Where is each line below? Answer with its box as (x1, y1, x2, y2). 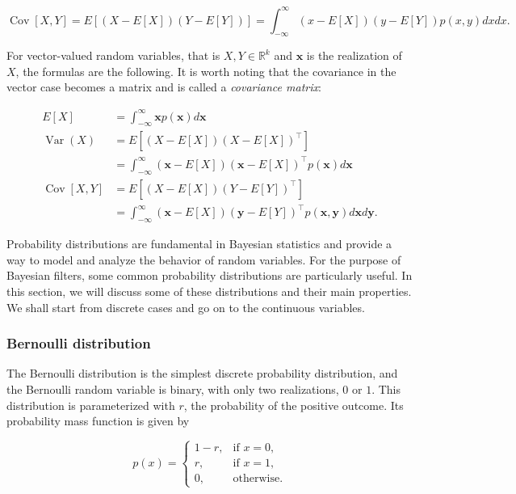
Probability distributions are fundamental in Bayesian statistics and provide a (6, 235, 392, 252)
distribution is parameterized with (6, 396, 175, 413)
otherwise (233, 473, 280, 485)
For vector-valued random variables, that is (6, 47, 220, 64)
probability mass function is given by (6, 412, 190, 429)
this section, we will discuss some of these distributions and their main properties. (6, 282, 412, 299)
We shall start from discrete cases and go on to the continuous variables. (6, 298, 365, 315)
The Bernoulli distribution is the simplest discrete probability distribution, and (6, 365, 398, 382)
